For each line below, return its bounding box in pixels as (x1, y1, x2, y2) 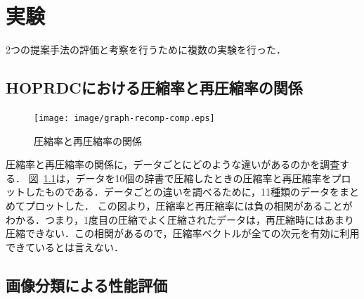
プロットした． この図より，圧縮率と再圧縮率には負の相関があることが (25, 198, 353, 212)
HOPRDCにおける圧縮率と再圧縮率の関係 (6, 77, 303, 98)
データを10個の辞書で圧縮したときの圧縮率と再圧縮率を (75, 170, 332, 185)
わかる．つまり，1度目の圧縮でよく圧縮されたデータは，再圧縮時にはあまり (6, 212, 355, 227)
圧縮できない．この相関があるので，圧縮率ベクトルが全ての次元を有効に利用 (6, 226, 360, 241)
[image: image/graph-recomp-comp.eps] (34, 113, 215, 123)
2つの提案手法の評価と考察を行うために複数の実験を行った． (6, 42, 286, 57)
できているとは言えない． (6, 239, 124, 254)
